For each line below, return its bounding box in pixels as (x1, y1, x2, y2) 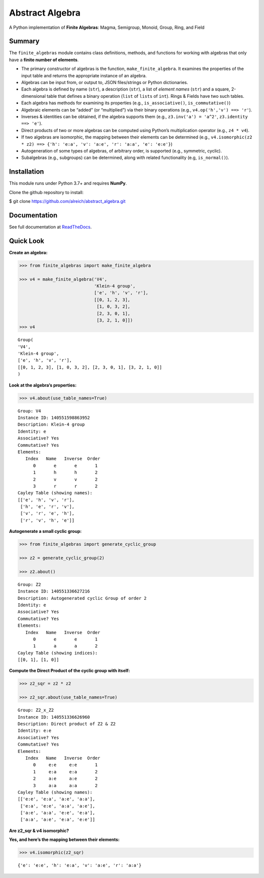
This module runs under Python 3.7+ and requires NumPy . (9, 180, 127, 186)
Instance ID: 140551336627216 (18, 589, 90, 594)
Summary (9, 37, 40, 45)
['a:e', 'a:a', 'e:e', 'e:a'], (20, 810, 95, 816)
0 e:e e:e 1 (33, 762, 98, 768)
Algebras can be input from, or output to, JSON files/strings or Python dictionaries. (21, 80, 188, 86)
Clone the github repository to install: (9, 189, 84, 195)
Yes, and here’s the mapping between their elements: (9, 836, 120, 843)
